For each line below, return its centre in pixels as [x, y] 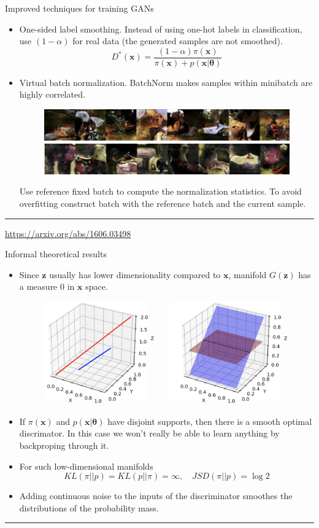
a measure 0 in [47, 286]
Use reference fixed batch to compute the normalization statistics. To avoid [160, 191]
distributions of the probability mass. [89, 507]
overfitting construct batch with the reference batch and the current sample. [163, 203]
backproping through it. [64, 445]
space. [97, 286]
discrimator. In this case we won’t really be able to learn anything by [149, 433]
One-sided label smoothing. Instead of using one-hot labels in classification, [161, 29]
